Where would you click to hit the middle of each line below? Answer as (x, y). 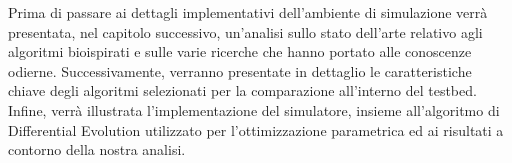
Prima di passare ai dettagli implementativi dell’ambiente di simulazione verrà (248, 12)
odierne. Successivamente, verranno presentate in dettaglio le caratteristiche (240, 70)
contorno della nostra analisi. (97, 149)
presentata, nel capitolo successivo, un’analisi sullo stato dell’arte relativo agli (245, 31)
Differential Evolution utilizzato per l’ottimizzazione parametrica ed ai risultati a (256, 129)
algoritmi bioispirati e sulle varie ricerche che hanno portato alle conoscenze (240, 51)
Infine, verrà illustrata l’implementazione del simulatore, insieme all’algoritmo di (254, 109)
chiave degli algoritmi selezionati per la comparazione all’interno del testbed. (242, 90)
